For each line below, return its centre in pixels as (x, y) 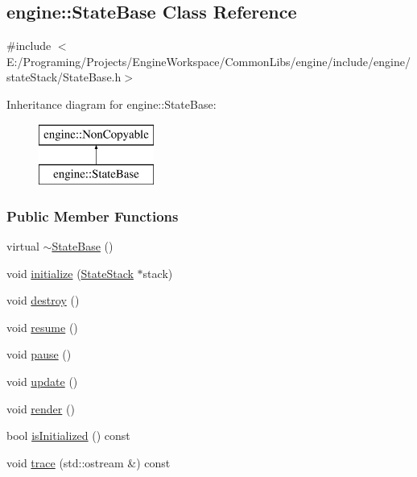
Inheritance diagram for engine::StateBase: (111, 104)
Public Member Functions (93, 216)
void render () (41, 408)
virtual (23, 245)
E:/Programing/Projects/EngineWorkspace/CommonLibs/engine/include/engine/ (208, 61)
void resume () (42, 327)
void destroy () (43, 300)
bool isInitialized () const (68, 436)
